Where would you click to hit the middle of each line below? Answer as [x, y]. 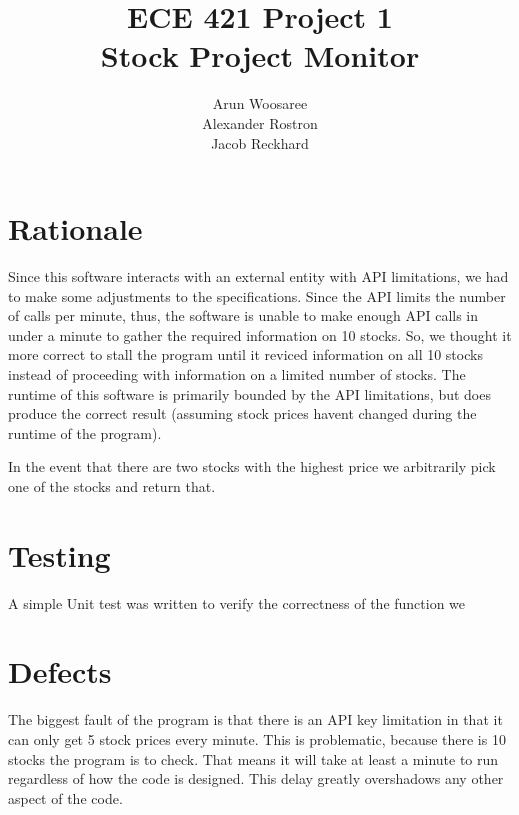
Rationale [75, 228]
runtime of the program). [85, 432]
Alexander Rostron [260, 122]
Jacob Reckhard [260, 142]
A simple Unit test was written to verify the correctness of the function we [237, 602]
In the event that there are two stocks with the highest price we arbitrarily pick [252, 466]
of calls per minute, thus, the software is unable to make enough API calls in [243, 315]
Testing [59, 554]
